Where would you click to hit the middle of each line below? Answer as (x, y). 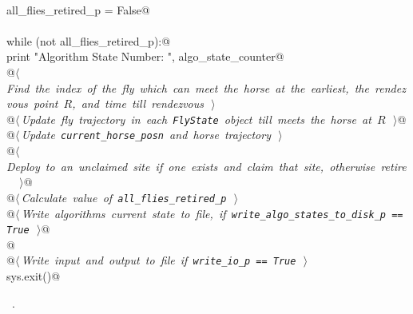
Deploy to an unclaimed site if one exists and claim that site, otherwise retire (206, 166)
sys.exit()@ (34, 276)
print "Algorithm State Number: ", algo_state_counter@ (145, 56)
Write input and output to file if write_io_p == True (159, 260)
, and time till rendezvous (138, 103)
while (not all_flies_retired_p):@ (89, 40)
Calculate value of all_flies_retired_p (124, 197)
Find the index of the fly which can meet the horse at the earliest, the (188, 87)
